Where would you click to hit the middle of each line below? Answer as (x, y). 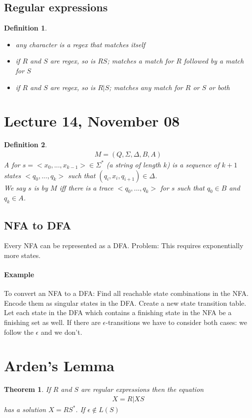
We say (15, 187)
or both (219, 87)
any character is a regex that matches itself (80, 44)
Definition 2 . (26, 145)
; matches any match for (146, 87)
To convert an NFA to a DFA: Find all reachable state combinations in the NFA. (126, 293)
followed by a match (214, 61)
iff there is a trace (86, 187)
